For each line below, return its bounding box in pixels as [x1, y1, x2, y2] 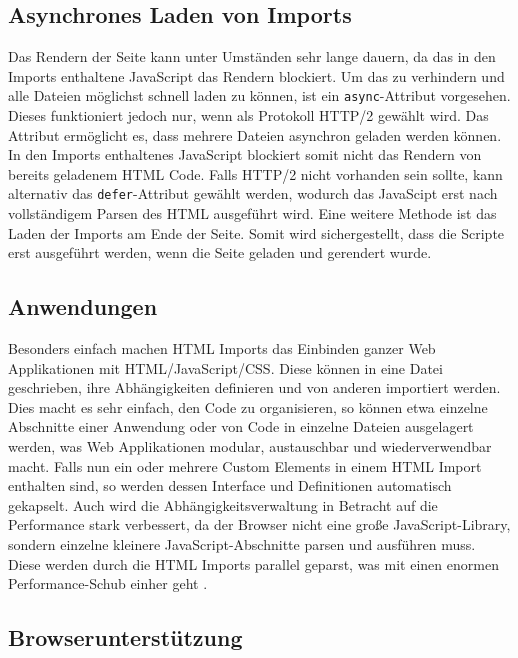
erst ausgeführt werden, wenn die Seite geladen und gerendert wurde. [8, 242, 432, 263]
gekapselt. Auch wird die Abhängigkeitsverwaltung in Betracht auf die [8, 494, 438, 515]
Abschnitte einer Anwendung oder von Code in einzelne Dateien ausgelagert [8, 416, 474, 437]
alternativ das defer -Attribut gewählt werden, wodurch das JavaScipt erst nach [8, 183, 498, 204]
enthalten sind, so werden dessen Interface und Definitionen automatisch [8, 475, 452, 496]
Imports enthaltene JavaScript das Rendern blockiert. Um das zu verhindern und [8, 65, 505, 86]
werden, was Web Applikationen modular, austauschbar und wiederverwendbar [8, 436, 492, 457]
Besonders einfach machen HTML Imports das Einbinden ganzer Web [8, 338, 436, 359]
